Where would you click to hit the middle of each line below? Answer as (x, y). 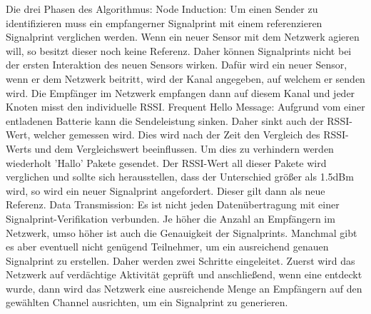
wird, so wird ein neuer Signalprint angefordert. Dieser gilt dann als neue (166, 190)
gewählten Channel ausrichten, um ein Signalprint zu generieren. (147, 302)
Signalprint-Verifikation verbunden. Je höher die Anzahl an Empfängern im (171, 218)
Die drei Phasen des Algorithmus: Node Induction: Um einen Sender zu (162, 9)
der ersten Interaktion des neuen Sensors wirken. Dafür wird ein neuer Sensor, (177, 65)
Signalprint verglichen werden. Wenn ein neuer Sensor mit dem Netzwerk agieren (183, 37)
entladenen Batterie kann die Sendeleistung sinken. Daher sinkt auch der (165, 120)
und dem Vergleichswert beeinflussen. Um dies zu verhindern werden (184, 148)
